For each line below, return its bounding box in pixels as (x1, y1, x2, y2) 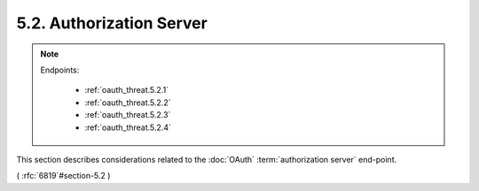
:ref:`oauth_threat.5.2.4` (84, 122, 172, 133)
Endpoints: (40, 65, 80, 75)
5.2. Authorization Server (16, 13, 208, 33)
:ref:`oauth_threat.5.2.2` (84, 97, 171, 108)
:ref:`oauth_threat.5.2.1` (84, 85, 169, 95)
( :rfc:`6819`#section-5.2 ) (16, 171, 111, 181)
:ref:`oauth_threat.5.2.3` (84, 110, 171, 120)
